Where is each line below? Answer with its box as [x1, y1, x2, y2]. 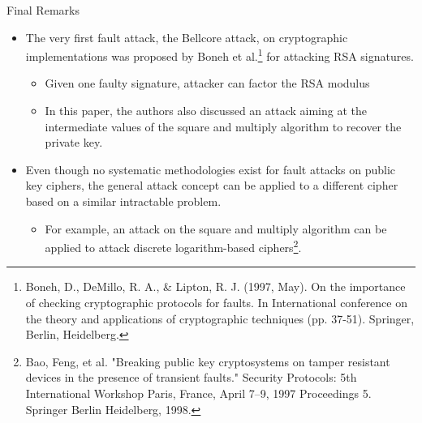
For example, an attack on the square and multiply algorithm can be [45, 220, 387, 237]
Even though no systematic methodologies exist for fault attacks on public [25, 160, 396, 177]
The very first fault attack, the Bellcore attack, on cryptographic [25, 28, 348, 45]
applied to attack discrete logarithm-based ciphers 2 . [45, 237, 302, 255]
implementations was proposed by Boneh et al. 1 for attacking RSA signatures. [25, 45, 414, 64]
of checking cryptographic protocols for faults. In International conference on [25, 294, 407, 311]
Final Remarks [6, 2, 80, 18]
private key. [45, 134, 103, 151]
